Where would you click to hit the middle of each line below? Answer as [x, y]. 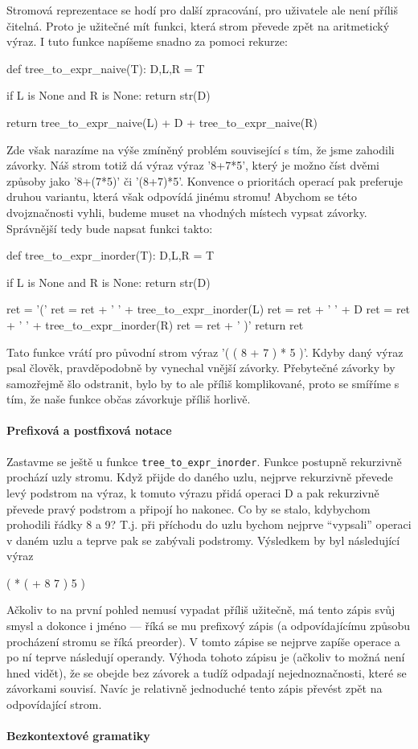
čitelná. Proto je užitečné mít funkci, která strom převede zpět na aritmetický [198, 25]
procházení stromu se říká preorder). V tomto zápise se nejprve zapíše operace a [203, 641]
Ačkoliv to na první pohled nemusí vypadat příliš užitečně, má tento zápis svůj [201, 610]
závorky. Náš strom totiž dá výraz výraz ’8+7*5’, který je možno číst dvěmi [193, 165]
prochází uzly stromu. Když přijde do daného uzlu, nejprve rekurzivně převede [200, 477]
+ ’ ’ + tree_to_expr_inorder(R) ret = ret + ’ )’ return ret [155, 324]
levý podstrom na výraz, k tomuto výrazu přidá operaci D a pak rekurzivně [193, 492]
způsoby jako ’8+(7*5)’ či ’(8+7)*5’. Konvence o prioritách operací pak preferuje [205, 180]
